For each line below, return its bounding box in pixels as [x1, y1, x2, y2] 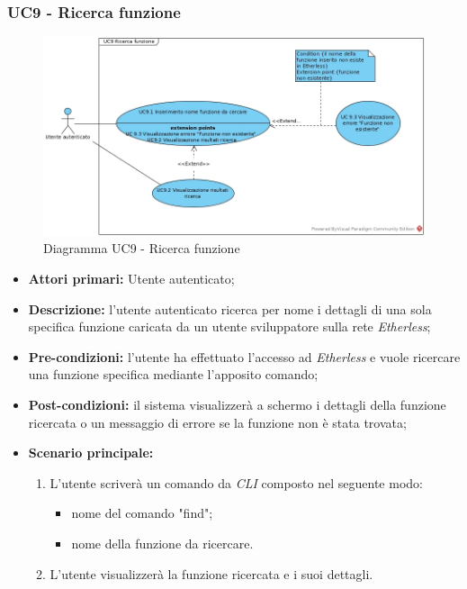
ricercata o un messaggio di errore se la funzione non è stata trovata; [28, 412, 407, 431]
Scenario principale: [28, 443, 154, 462]
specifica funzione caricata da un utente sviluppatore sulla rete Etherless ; [28, 317, 431, 336]
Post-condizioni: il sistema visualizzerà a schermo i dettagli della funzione [28, 395, 446, 413]
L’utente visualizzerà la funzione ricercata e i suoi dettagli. [49, 564, 373, 583]
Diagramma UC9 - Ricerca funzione [43, 239, 240, 258]
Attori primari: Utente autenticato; [28, 269, 235, 288]
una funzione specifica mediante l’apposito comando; [28, 365, 319, 384]
